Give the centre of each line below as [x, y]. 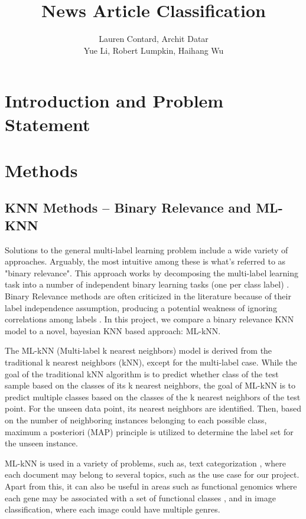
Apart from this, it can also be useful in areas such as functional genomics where [151, 486]
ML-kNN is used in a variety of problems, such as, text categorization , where [145, 463]
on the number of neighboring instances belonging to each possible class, [136, 420]
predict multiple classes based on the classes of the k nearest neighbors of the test [153, 396]
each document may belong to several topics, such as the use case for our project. [152, 474]
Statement [48, 124]
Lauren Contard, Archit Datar [154, 39]
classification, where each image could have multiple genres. [113, 509]
